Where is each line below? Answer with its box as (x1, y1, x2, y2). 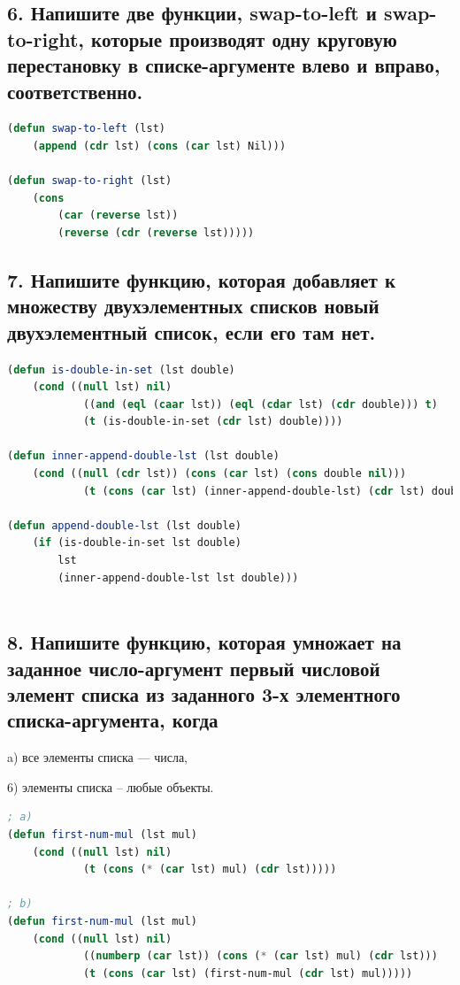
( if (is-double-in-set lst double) (32, 536, 241, 550)
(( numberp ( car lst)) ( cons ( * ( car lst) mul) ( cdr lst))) (82, 950, 438, 963)
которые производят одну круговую (91, 25, 397, 52)
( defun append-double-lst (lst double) (7, 519, 241, 532)
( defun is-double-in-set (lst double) (7, 363, 235, 376)
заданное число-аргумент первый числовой (7, 654, 380, 681)
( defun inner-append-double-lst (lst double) (7, 450, 280, 463)
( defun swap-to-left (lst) (7, 122, 165, 135)
